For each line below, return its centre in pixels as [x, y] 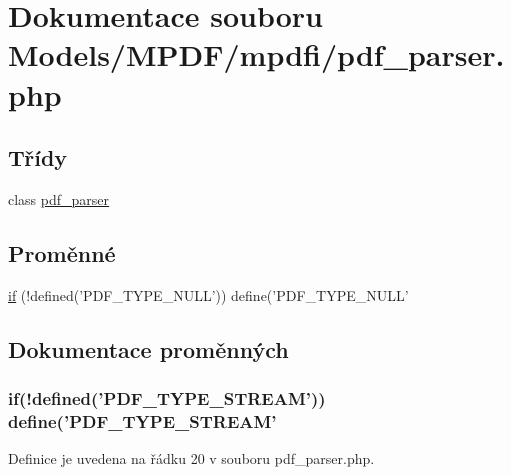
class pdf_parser [59, 198]
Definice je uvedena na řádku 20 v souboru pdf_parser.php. [191, 458]
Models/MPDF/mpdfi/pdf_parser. [256, 54]
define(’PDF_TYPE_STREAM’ [142, 420]
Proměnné [62, 252]
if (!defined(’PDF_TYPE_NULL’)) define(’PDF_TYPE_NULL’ [208, 294]
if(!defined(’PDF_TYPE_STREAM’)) [167, 398]
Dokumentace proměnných [148, 348]
